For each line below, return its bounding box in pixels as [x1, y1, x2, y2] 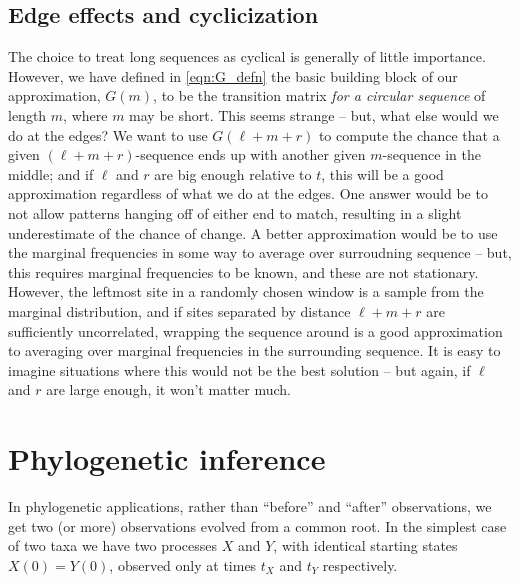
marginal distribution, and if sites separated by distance [8, 300, 351, 321]
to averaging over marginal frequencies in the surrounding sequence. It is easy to [8, 340, 501, 361]
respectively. [322, 554, 398, 575]
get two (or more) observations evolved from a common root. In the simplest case [8, 515, 507, 536]
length [8, 104, 47, 125]
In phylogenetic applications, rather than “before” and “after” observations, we [8, 496, 492, 517]
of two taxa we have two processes [8, 535, 218, 556]
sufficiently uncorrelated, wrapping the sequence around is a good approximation [8, 320, 503, 341]
